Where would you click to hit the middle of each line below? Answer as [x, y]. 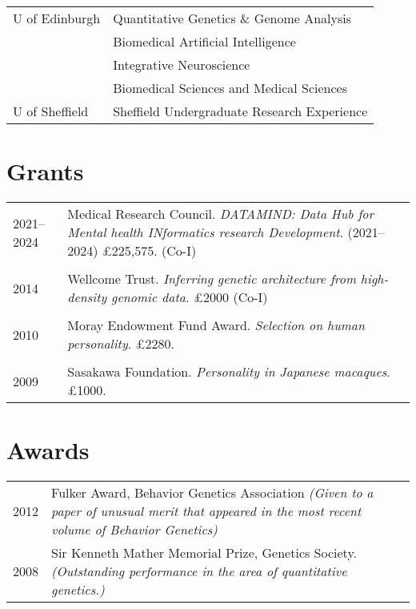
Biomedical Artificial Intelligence [204, 41]
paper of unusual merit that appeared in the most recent [206, 511]
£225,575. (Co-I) [149, 251]
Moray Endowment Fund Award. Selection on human [216, 325]
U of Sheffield [51, 111]
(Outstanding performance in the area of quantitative [199, 571]
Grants [45, 171]
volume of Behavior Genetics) [134, 530]
